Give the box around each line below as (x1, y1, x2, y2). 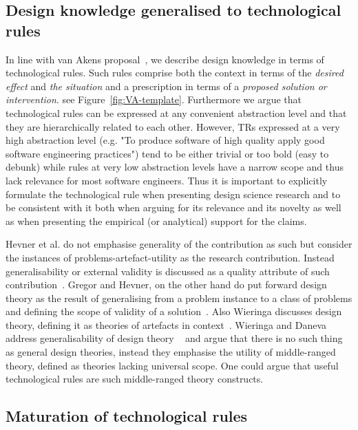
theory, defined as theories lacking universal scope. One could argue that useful (6, 358, 339, 372)
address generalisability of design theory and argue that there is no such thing (6, 331, 343, 345)
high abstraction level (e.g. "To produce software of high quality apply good (6, 133, 325, 147)
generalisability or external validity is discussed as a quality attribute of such (6, 264, 330, 278)
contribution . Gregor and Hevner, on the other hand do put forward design (6, 277, 327, 292)
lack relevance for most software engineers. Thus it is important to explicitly (6, 173, 328, 187)
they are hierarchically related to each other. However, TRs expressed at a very (6, 119, 340, 133)
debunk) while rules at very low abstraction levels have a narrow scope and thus (6, 160, 344, 174)
